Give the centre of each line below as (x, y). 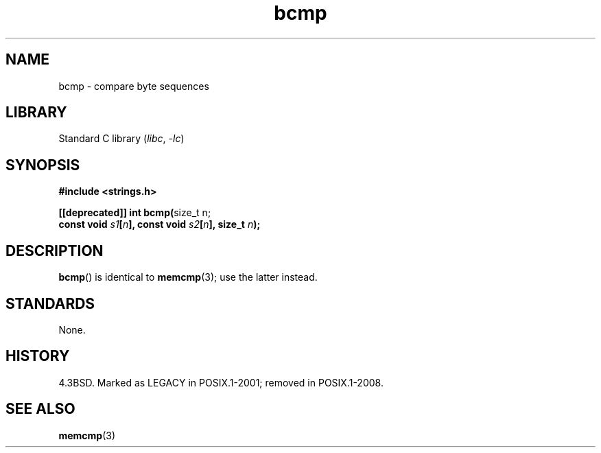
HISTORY (38, 356)
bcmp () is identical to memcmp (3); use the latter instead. (188, 277)
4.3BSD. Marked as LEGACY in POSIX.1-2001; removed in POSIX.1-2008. (221, 382)
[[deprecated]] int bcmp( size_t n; (135, 213)
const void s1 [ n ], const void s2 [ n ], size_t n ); (160, 224)
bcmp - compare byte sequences (134, 86)
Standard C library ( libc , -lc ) (121, 139)
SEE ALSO (40, 409)
